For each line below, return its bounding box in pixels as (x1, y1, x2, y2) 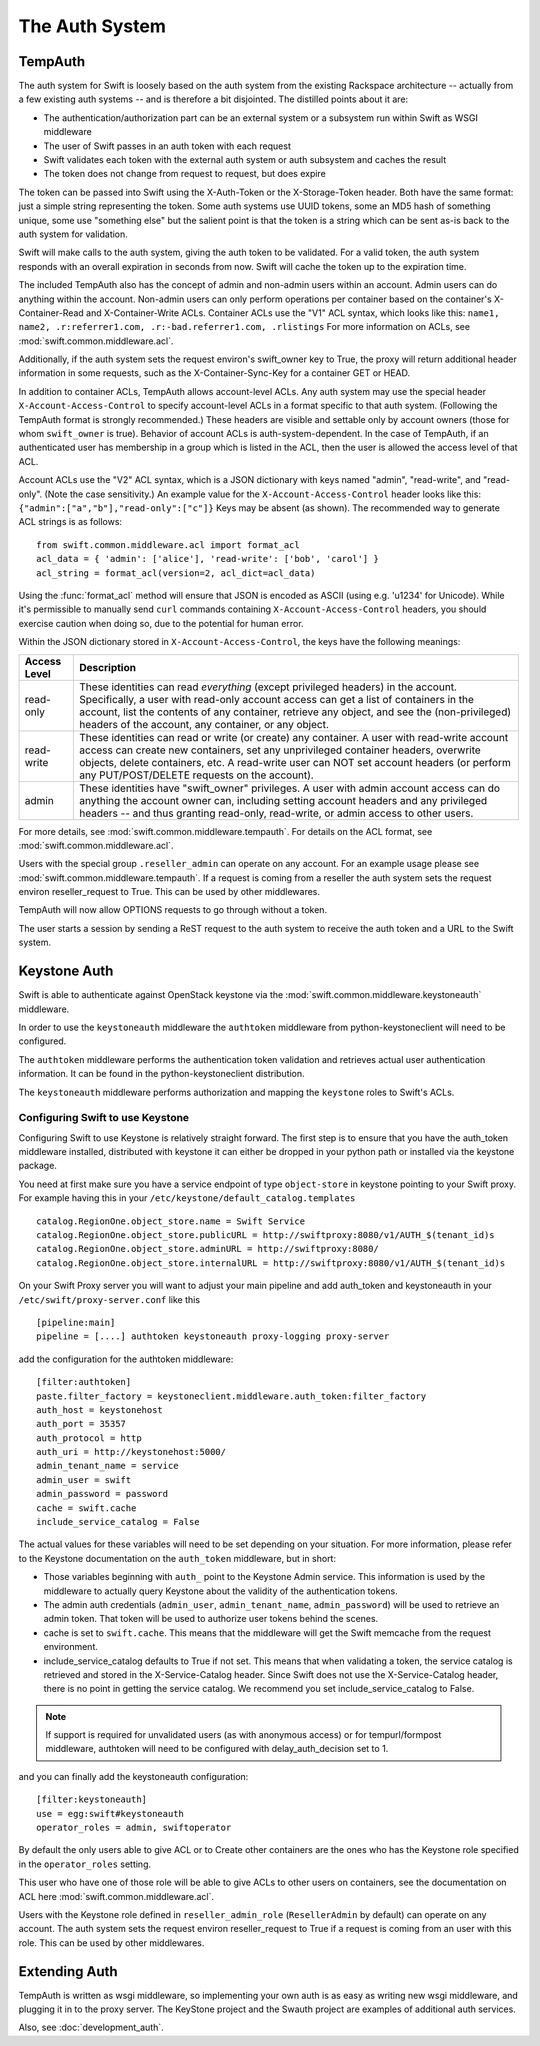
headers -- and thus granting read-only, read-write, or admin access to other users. (79, 806, 474, 820)
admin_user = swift (36, 1474, 132, 1485)
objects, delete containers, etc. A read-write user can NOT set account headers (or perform (79, 755, 512, 769)
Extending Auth (18, 1963, 119, 1980)
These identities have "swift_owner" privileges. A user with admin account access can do (79, 781, 500, 795)
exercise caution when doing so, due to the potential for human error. (18, 617, 304, 629)
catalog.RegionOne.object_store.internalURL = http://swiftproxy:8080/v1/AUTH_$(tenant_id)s (36, 1257, 506, 1269)
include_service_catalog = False (36, 1516, 200, 1528)
